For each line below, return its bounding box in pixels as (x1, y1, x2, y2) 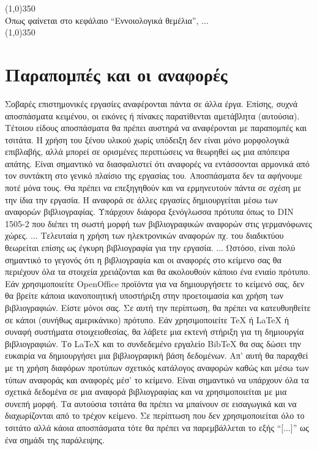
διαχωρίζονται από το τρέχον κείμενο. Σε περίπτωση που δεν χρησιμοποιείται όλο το (5, 409, 305, 422)
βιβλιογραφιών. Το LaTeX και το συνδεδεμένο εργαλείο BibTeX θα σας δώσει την (5, 337, 301, 350)
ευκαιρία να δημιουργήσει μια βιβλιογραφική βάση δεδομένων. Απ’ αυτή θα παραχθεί (5, 349, 308, 362)
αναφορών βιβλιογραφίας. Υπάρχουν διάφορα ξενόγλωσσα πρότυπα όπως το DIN (5, 205, 294, 218)
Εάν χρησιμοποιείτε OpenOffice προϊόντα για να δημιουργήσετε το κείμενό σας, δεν (5, 277, 304, 290)
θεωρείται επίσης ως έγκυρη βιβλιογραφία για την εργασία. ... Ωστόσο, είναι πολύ (5, 241, 296, 254)
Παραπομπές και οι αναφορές (5, 61, 228, 86)
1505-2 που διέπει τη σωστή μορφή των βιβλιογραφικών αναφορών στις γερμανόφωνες (5, 217, 312, 230)
